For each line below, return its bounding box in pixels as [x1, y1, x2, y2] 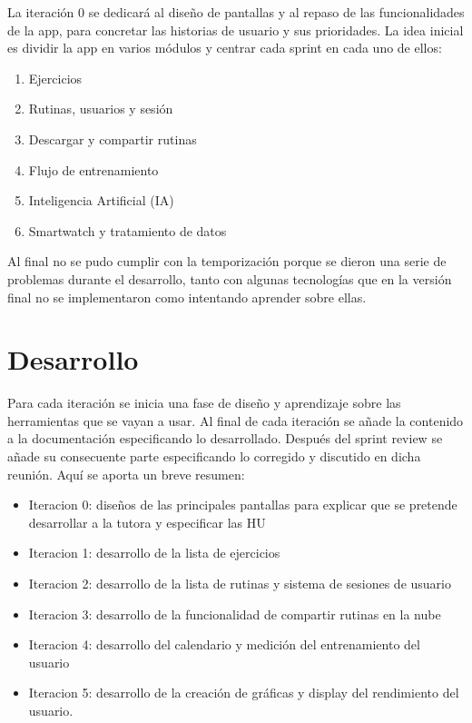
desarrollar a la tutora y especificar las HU [28, 512, 266, 531]
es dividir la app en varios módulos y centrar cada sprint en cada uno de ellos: [7, 38, 442, 57]
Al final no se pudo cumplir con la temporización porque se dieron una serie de [7, 252, 447, 271]
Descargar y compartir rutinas [28, 129, 197, 148]
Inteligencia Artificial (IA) [28, 191, 174, 210]
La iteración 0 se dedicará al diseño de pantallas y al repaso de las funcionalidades [7, 3, 465, 21]
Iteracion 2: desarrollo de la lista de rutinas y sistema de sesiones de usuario [28, 574, 451, 592]
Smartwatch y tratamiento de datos [28, 221, 227, 240]
